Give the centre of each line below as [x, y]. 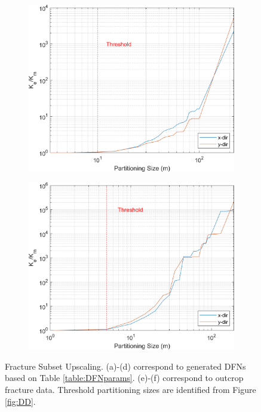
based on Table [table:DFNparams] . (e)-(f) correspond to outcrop [124, 378]
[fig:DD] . [20, 401]
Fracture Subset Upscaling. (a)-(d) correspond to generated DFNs [125, 366]
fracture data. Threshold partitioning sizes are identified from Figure [130, 389]
